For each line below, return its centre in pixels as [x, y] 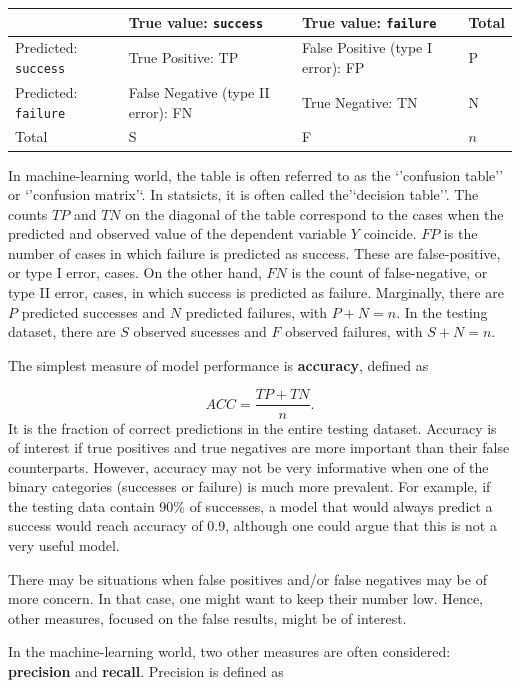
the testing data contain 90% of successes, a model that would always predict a [250, 505]
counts [28, 213]
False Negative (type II [199, 91]
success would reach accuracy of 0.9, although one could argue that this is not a [252, 525]
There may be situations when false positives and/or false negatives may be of [247, 578]
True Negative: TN [359, 101]
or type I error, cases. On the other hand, [135, 272]
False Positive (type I [367, 47]
